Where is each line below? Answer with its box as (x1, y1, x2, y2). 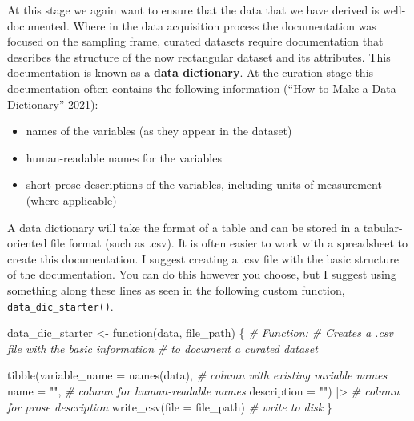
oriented (7, 235, 47, 251)
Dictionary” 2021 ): (7, 95, 98, 112)
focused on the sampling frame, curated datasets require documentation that (7, 33, 384, 50)
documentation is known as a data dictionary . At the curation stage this (7, 64, 374, 81)
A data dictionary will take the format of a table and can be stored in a (7, 219, 360, 235)
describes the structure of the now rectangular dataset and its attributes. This (7, 48, 391, 65)
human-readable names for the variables (26, 149, 222, 166)
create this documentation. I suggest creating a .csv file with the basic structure (7, 250, 400, 267)
